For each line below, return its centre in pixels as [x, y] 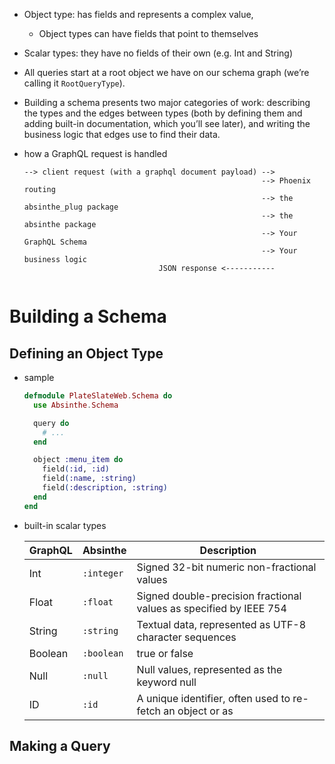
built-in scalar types [65, 525]
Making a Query [60, 746]
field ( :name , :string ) [89, 479]
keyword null [166, 682]
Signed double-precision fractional [219, 596]
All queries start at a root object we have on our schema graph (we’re [166, 72]
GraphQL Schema [55, 242]
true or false [165, 653]
